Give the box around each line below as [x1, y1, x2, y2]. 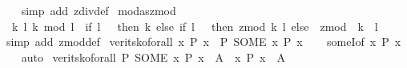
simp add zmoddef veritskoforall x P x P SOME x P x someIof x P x [6, 33, 401, 50]
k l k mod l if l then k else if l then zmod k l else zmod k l [11, 17, 378, 34]
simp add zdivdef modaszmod [21, 2, 176, 18]
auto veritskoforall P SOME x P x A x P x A [21, 48, 285, 65]
